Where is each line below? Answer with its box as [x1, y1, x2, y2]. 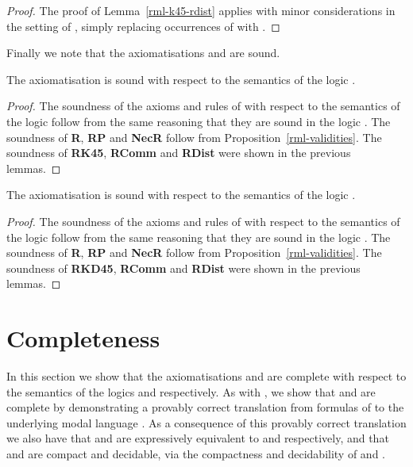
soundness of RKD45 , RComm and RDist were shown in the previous [6, 259, 361, 276]
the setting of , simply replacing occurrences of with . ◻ [6, 17, 280, 34]
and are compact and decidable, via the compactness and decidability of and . [6, 446, 385, 461]
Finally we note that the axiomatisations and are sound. [6, 44, 280, 61]
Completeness [6, 322, 160, 354]
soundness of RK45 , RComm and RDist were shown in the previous [6, 144, 351, 161]
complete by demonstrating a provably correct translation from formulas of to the [6, 399, 404, 415]
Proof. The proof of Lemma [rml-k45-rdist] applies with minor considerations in [6, 2, 396, 18]
